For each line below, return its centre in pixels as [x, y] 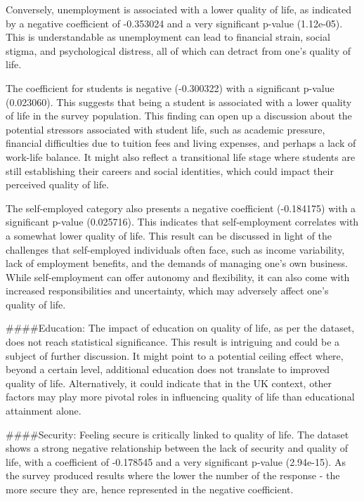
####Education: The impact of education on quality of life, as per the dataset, [180, 328]
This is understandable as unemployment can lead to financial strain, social [168, 37]
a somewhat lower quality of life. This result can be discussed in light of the [169, 235]
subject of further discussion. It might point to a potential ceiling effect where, [175, 355]
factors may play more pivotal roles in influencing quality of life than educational [180, 397]
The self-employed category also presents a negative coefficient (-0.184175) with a [181, 208]
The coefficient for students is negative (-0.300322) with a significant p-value [170, 87]
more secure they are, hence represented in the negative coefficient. [150, 489]
